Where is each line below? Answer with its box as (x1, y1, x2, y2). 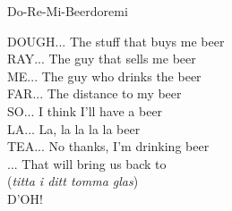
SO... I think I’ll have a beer (7, 101, 163, 120)
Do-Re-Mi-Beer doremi (7, 2, 128, 20)
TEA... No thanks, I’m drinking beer (7, 137, 210, 156)
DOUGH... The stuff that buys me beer (7, 31, 225, 50)
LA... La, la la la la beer (7, 119, 141, 138)
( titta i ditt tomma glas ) (7, 172, 139, 190)
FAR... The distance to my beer (7, 84, 182, 103)
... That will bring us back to (7, 154, 167, 173)
